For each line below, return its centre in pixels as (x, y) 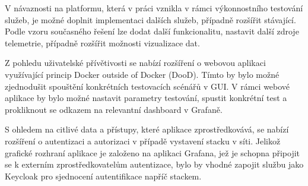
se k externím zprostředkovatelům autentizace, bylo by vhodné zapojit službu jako (154, 164)
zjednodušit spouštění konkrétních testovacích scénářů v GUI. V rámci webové (147, 86)
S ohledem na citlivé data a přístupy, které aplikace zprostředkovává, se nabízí (147, 129)
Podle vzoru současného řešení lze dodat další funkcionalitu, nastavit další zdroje (152, 31)
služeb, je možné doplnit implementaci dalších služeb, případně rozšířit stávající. (150, 19)
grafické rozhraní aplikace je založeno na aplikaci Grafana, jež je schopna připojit (153, 152)
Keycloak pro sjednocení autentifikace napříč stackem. (103, 176)
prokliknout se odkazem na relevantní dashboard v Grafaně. (114, 109)
